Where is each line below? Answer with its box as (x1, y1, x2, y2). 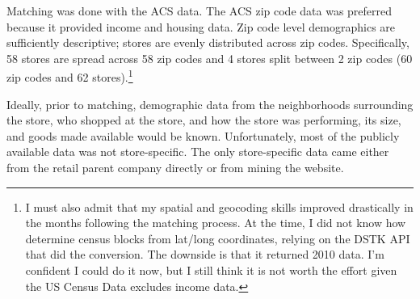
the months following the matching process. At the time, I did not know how (25, 214, 406, 231)
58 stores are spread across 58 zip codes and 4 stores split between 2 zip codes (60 (6, 49, 413, 66)
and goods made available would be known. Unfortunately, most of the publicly (6, 127, 400, 144)
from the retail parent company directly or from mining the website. (6, 159, 344, 175)
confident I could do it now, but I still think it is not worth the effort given (25, 261, 397, 278)
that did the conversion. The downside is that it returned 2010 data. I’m (25, 246, 384, 263)
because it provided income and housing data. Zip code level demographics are (6, 18, 396, 35)
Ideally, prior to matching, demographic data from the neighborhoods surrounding (6, 95, 414, 112)
